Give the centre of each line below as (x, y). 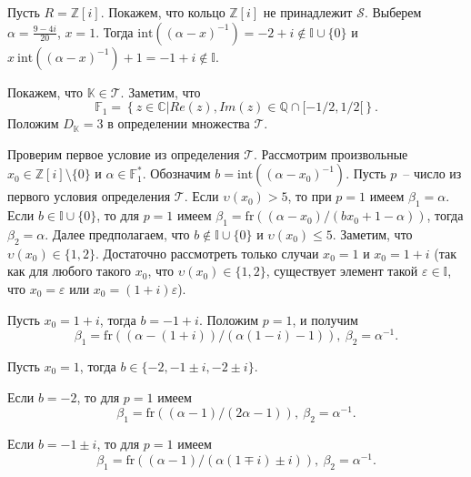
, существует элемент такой (342, 271)
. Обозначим (176, 173)
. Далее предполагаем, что (117, 233)
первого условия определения (89, 196)
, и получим (325, 319)
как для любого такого (70, 271)
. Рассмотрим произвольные (331, 153)
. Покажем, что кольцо (163, 12)
